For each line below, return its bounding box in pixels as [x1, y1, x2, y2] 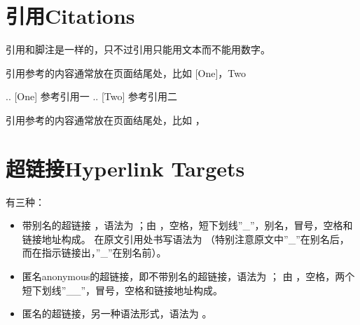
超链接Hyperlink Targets [6, 153, 245, 182]
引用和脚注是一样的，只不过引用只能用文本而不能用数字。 [6, 42, 270, 57]
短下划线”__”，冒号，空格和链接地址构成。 [22, 282, 223, 297]
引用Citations [6, 1, 135, 30]
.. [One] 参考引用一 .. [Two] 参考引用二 [6, 89, 177, 104]
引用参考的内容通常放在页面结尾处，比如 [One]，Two [6, 65, 246, 80]
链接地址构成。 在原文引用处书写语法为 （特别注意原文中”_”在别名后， [22, 231, 349, 246]
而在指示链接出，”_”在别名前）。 [22, 245, 167, 260]
